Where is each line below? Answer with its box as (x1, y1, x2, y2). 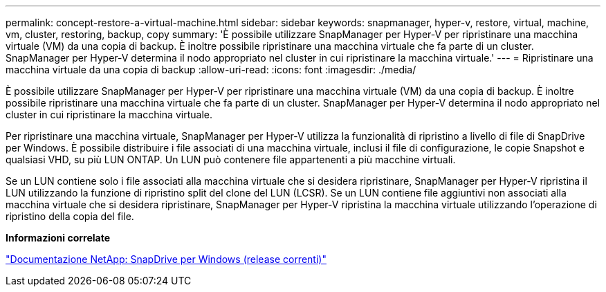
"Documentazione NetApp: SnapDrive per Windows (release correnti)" (6, 253, 327, 265)
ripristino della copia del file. (6, 210, 134, 222)
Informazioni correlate (6, 232, 111, 244)
